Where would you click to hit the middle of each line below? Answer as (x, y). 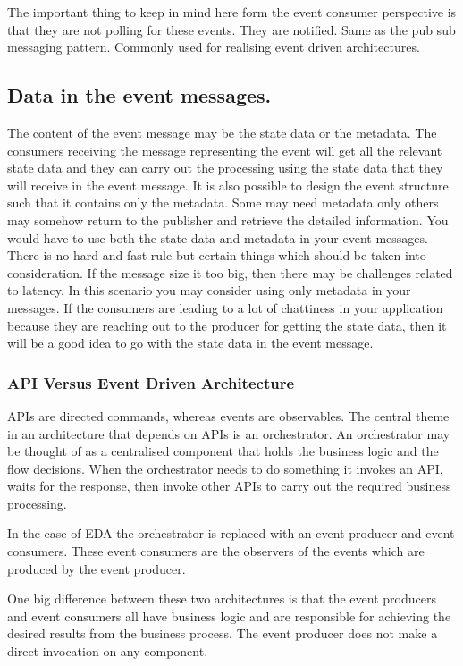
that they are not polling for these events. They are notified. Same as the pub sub (231, 29)
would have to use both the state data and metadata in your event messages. (218, 237)
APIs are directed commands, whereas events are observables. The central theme (228, 415)
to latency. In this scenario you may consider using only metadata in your (209, 290)
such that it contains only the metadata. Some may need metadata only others (223, 202)
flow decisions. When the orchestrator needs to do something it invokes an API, (225, 468)
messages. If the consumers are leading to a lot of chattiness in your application (225, 307)
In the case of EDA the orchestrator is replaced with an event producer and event (231, 533)
